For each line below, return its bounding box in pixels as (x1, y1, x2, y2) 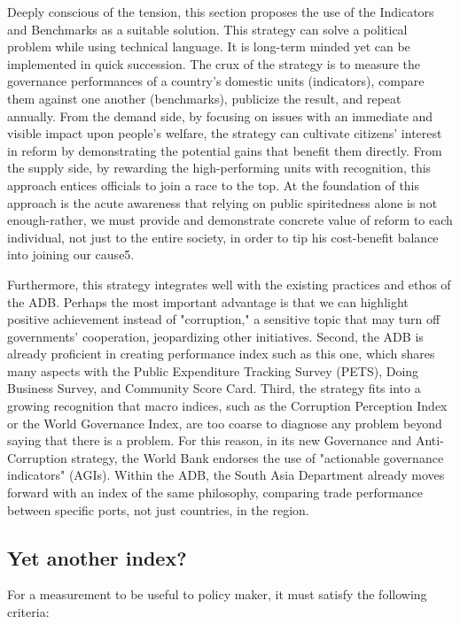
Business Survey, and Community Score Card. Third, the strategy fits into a (7, 379, 421, 397)
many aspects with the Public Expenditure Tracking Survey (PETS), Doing (7, 361, 419, 380)
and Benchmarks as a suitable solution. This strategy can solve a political (7, 19, 408, 38)
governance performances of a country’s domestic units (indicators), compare (7, 72, 425, 90)
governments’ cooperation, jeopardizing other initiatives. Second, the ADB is (7, 327, 424, 345)
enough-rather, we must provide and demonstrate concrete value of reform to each (7, 211, 453, 229)
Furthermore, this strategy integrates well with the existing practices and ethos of (7, 274, 451, 293)
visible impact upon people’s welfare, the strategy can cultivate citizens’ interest (7, 124, 442, 143)
